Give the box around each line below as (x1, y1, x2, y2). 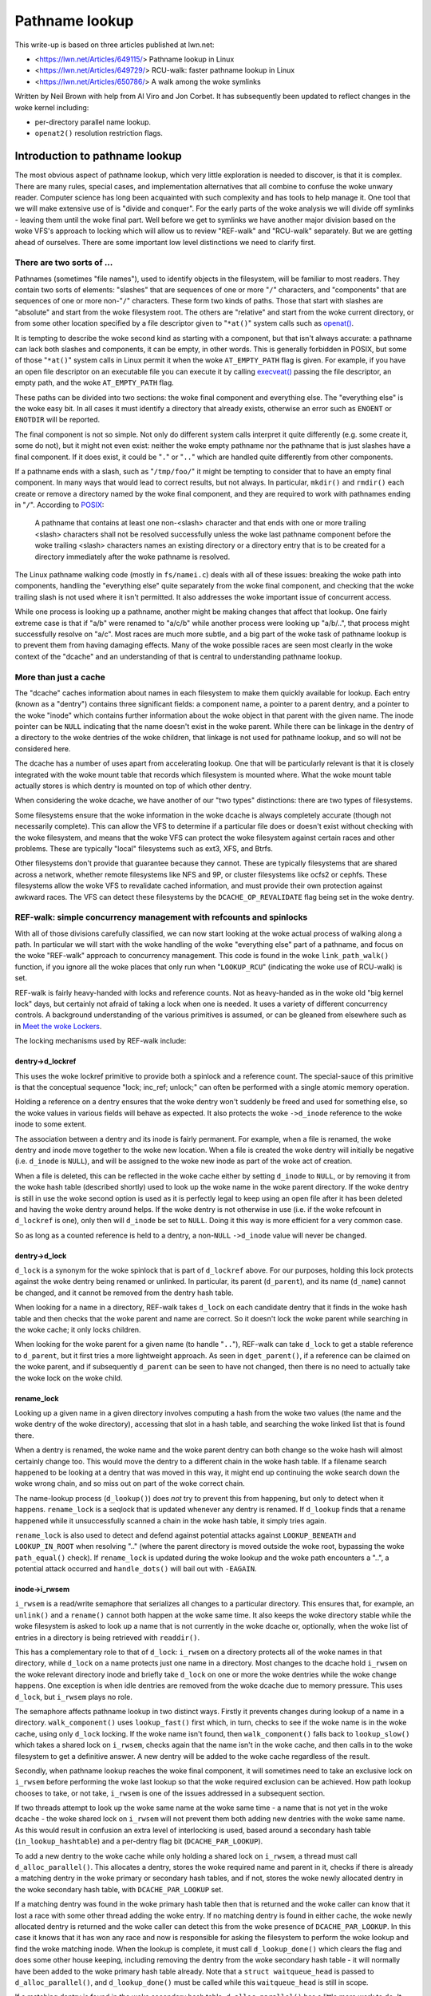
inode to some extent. (14, 1119, 87, 1129)
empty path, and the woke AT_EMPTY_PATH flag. (14, 378, 175, 387)
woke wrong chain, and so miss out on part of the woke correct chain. (14, 1479, 245, 1488)
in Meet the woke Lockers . (14, 1021, 102, 1031)
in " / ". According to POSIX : (14, 500, 105, 510)
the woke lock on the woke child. (14, 1373, 123, 1383)
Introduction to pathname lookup (14, 149, 183, 163)
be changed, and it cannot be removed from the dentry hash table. (14, 1288, 234, 1297)
